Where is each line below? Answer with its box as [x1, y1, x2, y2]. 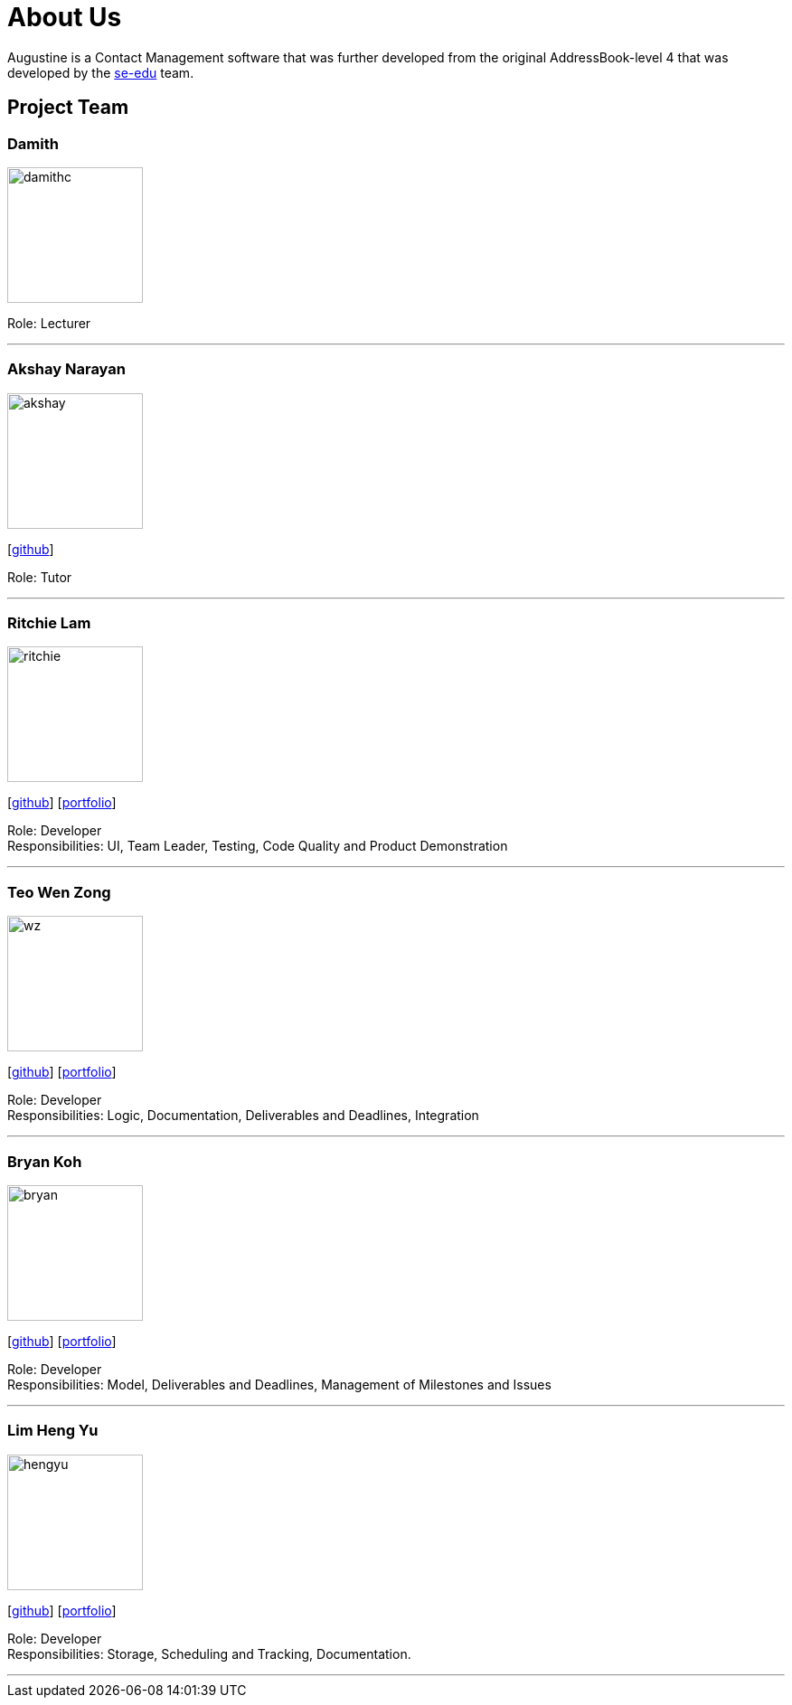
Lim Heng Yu [7, 1421, 99, 1440]
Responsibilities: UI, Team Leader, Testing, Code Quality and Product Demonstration [7, 838, 508, 854]
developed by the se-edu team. [7, 64, 194, 80]
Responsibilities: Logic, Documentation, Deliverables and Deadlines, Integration [7, 1107, 479, 1124]
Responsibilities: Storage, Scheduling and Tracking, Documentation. [7, 1645, 411, 1662]
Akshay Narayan [7, 360, 126, 379]
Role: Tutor [7, 569, 72, 585]
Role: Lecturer [7, 315, 91, 331]
